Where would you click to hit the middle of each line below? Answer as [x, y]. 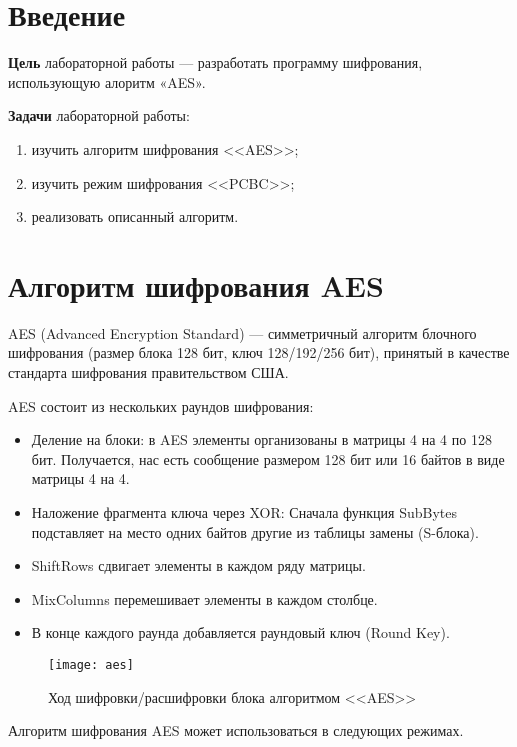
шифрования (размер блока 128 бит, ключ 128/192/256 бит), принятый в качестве [259, 352]
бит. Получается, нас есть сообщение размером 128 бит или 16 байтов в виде [268, 458]
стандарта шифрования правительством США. [148, 372]
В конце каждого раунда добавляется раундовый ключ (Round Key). [240, 632]
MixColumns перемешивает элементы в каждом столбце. [204, 598]
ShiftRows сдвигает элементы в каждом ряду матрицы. [198, 565]
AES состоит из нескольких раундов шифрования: [161, 405]
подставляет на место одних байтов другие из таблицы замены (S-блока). [255, 531]
